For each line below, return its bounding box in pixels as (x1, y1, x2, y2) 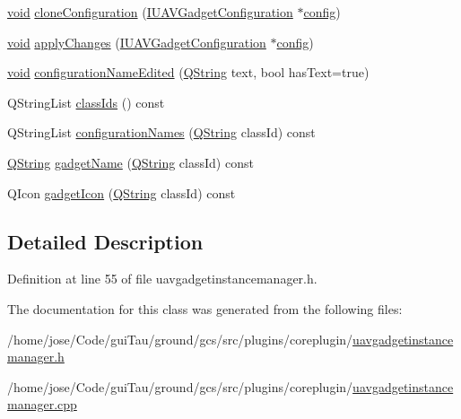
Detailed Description (7, 227, 204, 255)
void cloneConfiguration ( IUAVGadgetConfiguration (7, 3, 293, 21)
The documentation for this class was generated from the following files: (7, 299, 403, 318)
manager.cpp (7, 395, 77, 414)
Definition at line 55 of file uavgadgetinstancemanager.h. (7, 269, 317, 288)
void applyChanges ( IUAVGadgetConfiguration (7, 32, 266, 51)
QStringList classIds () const (7, 92, 165, 111)
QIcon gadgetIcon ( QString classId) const (7, 183, 236, 202)
